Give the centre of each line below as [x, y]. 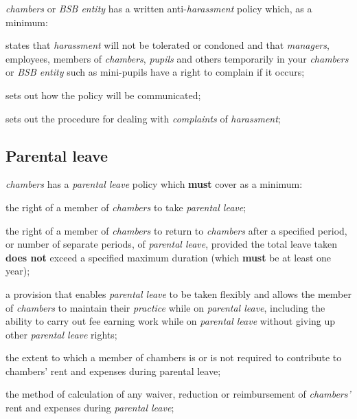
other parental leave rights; [61, 334]
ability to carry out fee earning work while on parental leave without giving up [171, 321]
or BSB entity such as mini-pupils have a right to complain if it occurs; [155, 72]
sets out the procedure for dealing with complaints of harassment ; [143, 118]
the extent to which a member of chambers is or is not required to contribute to [174, 357]
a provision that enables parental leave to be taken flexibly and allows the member [178, 293]
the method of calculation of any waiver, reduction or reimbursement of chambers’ [178, 394]
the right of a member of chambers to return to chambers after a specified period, [176, 230]
